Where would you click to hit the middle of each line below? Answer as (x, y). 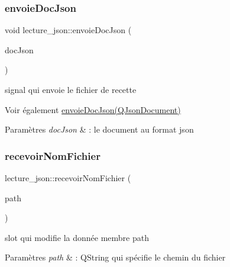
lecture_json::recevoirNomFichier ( (68, 178)
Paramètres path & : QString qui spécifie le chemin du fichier (115, 257)
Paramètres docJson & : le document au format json (99, 129)
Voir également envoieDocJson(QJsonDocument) (93, 109)
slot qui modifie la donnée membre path (77, 237)
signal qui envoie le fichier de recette (71, 89)
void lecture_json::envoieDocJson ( (68, 30)
